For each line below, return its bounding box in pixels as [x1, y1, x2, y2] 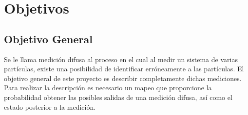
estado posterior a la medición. [4, 101, 96, 112]
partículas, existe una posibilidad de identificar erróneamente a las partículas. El [4, 64, 244, 74]
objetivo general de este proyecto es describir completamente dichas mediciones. [4, 73, 242, 83]
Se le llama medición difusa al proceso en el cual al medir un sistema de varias [4, 54, 238, 64]
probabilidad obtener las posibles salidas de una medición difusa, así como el [4, 92, 232, 102]
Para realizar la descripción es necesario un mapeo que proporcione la [4, 82, 212, 93]
